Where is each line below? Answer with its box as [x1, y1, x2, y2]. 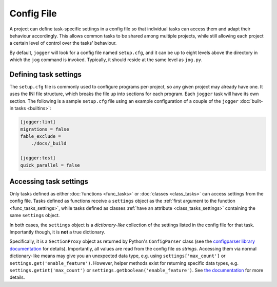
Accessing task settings [9, 177, 89, 186]
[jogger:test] [20, 155, 56, 161]
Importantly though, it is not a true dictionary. [9, 229, 105, 235]
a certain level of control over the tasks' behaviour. [9, 40, 117, 46]
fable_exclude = [20, 133, 62, 139]
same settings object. [9, 212, 60, 219]
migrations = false [20, 126, 69, 132]
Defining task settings [9, 70, 82, 79]
